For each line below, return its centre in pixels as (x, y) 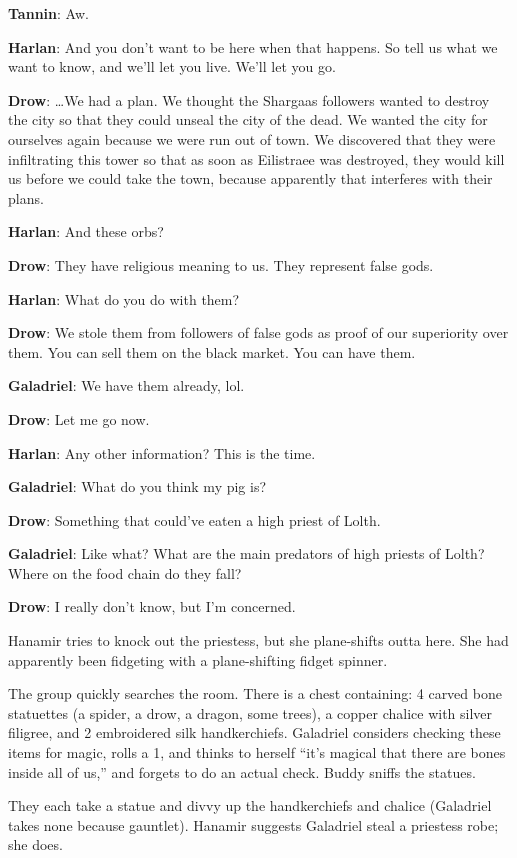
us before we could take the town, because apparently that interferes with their (250, 178)
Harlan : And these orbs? (86, 231)
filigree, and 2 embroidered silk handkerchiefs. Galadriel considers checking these (254, 732)
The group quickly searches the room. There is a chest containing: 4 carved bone (255, 693)
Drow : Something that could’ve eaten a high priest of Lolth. (194, 519)
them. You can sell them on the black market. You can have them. (212, 351)
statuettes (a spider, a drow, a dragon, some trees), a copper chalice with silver (250, 712)
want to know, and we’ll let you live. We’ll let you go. (172, 66)
